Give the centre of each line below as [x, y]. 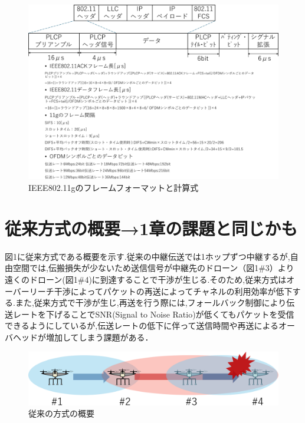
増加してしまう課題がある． [99, 337]
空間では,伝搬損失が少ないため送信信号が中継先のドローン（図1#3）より [153, 268]
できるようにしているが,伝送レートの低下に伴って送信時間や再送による [142, 325]
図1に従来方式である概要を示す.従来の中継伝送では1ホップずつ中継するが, [147, 256]
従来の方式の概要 [61, 413]
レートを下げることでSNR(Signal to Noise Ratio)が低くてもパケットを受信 [153, 314]
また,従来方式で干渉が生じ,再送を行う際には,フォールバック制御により [151, 303]
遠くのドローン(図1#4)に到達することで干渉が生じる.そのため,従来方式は [146, 279]
